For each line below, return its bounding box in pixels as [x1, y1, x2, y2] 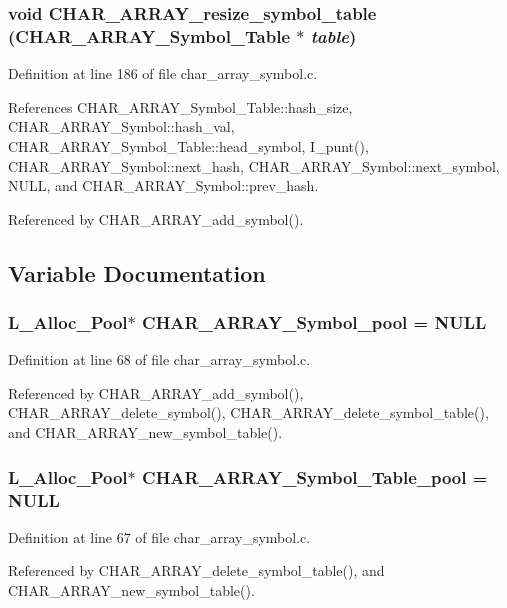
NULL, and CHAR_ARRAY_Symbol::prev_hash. [8, 175, 319, 196]
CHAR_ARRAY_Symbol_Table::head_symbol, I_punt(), [8, 135, 369, 156]
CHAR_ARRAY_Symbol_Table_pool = [142, 464, 488, 489]
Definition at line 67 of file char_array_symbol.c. [8, 526, 311, 547]
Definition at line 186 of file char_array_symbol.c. [8, 63, 318, 84]
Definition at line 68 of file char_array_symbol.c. [8, 349, 311, 370]
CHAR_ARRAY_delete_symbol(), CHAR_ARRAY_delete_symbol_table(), [8, 402, 489, 423]
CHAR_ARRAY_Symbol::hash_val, [8, 116, 235, 137]
